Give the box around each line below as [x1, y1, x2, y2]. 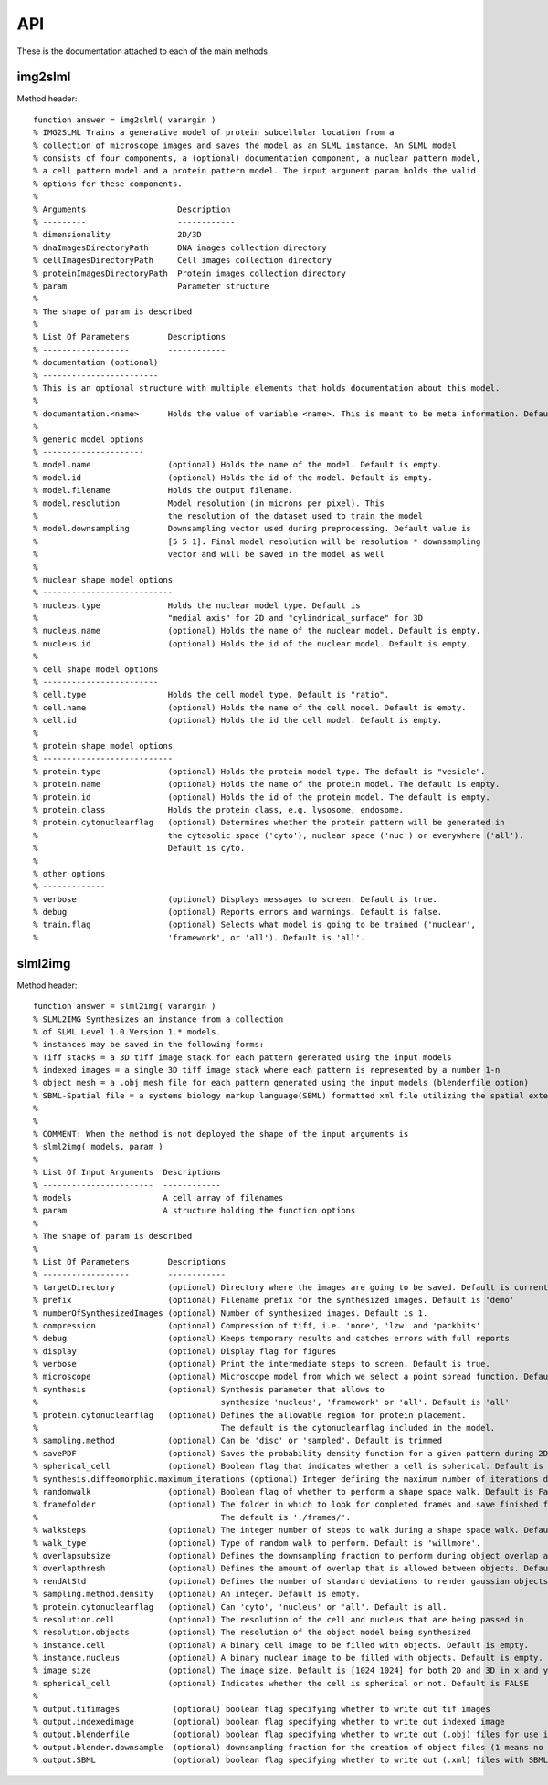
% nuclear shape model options [33, 574, 174, 584]
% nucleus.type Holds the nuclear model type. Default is [33, 600, 361, 611]
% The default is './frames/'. [33, 1512, 352, 1522]
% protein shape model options [33, 740, 174, 751]
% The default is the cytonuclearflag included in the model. [33, 1423, 496, 1433]
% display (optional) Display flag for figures [33, 1346, 337, 1356]
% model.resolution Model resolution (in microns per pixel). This [33, 498, 385, 509]
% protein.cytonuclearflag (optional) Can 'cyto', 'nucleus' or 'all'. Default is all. [33, 1601, 448, 1612]
